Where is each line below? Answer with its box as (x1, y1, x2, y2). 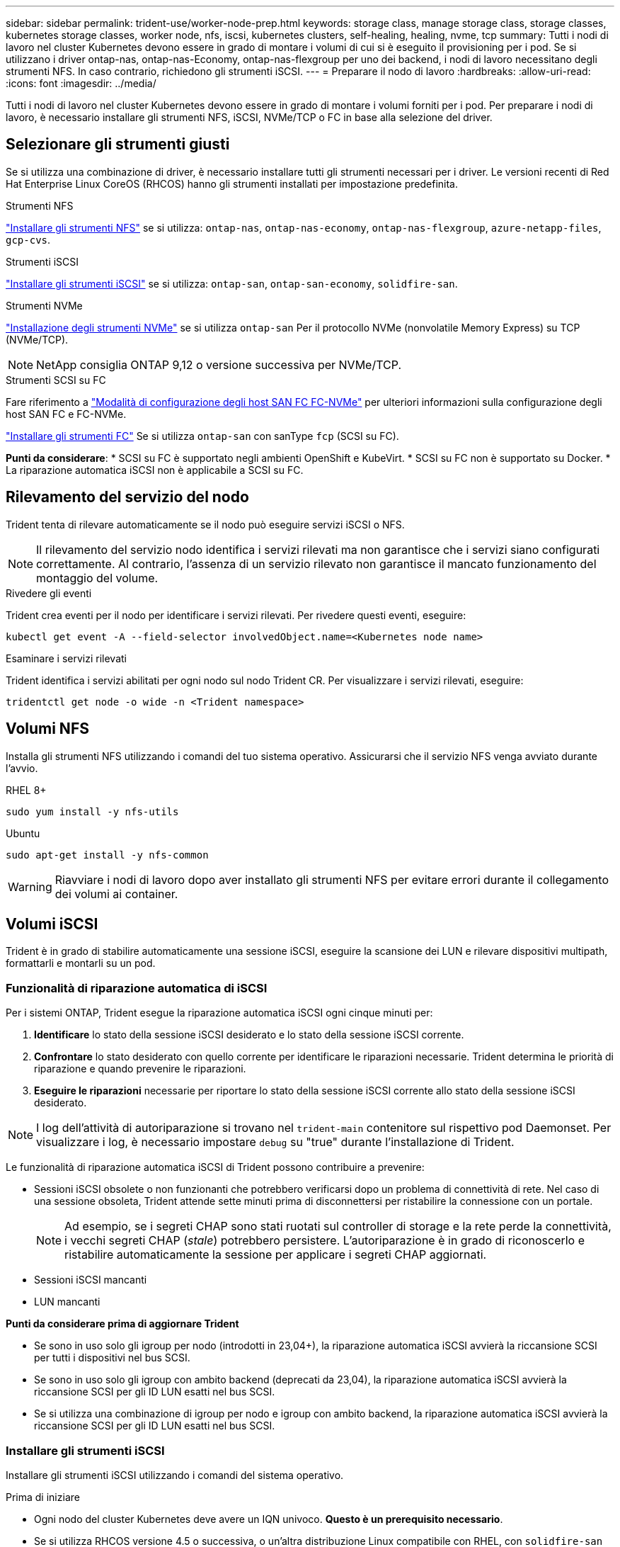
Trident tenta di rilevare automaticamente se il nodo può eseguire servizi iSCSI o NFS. (6, 518, 405, 531)
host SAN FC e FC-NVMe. (6, 407, 127, 420)
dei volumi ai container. (54, 886, 178, 901)
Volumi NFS (6, 720, 89, 738)
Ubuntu (6, 827, 40, 839)
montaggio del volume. (36, 570, 159, 585)
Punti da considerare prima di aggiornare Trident (6, 1317, 239, 1330)
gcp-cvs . (6, 233, 51, 246)
